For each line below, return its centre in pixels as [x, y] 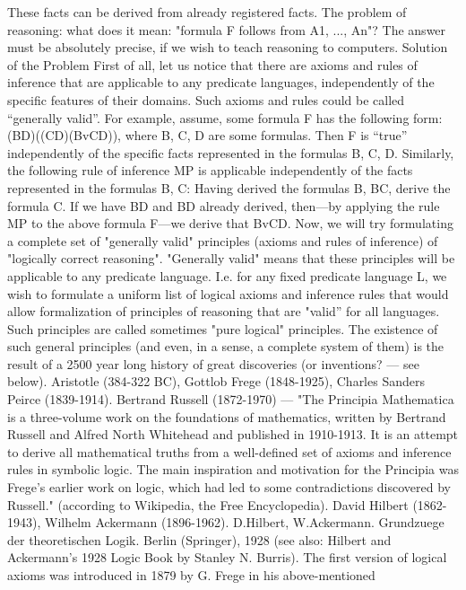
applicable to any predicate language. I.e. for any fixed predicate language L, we [227, 275]
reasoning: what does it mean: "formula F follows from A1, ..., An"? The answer [227, 29]
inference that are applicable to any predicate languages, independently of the [221, 82]
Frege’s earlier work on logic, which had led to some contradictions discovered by [229, 487]
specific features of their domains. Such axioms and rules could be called [206, 99]
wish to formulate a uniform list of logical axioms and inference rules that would [228, 293]
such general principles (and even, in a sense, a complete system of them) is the [226, 346]
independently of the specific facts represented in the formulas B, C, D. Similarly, [231, 152]
